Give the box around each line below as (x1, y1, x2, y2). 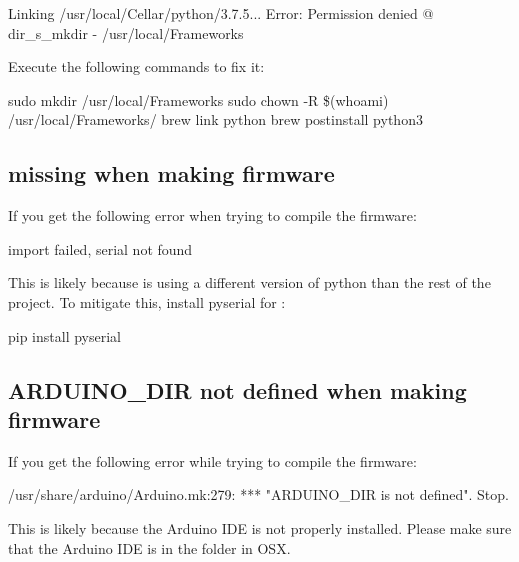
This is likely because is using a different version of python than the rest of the (8, 272, 491, 293)
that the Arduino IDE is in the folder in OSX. (8, 537, 291, 558)
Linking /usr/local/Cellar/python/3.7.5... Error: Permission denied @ (8, 3, 434, 23)
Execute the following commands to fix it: (8, 56, 265, 77)
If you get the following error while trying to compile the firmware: (8, 450, 417, 471)
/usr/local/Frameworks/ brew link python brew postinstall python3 (8, 109, 423, 130)
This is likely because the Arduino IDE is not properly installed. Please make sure (8, 517, 512, 538)
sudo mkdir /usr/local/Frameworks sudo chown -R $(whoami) (8, 89, 389, 110)
